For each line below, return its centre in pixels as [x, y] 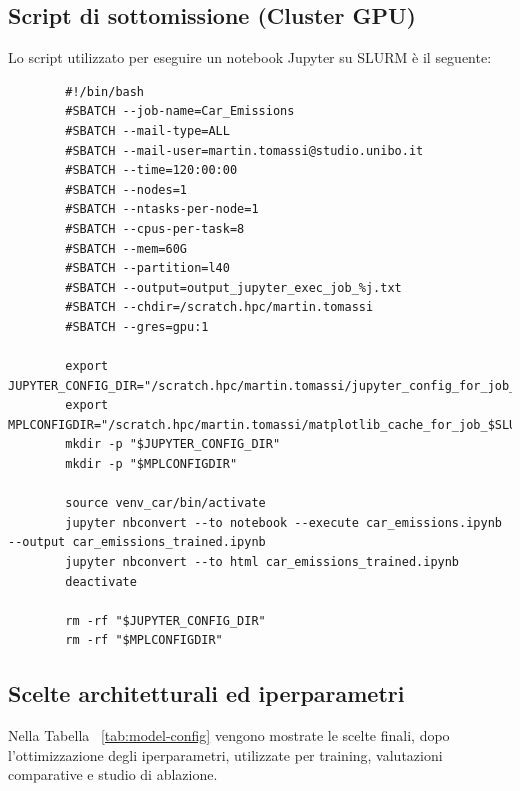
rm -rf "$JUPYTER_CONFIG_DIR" [165, 620]
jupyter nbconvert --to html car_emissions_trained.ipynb [262, 562]
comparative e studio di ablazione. [113, 774]
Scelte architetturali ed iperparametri [206, 693]
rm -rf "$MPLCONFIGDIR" [144, 640]
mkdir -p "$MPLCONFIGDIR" [151, 464]
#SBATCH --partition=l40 [147, 268]
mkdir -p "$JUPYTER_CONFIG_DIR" [173, 444]
